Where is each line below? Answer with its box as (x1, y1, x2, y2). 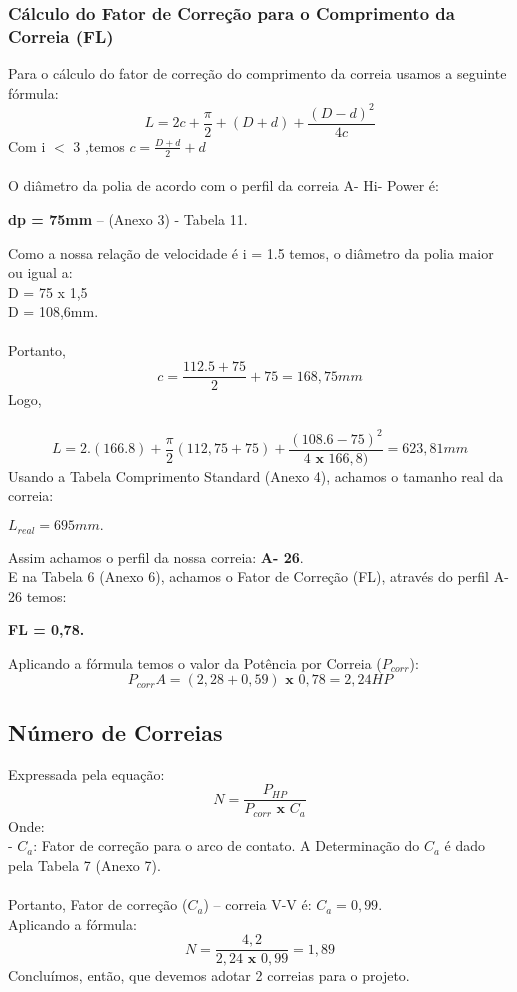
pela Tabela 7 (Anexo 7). (8, 854, 161, 875)
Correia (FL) (8, 23, 114, 48)
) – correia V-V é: (203, 894, 312, 915)
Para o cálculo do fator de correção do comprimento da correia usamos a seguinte (8, 63, 507, 84)
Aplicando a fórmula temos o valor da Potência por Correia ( (8, 652, 382, 673)
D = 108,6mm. (8, 301, 99, 322)
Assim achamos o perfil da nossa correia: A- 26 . (8, 546, 304, 567)
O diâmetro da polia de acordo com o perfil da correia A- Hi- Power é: (8, 175, 439, 196)
